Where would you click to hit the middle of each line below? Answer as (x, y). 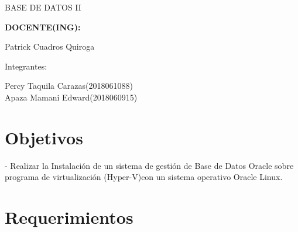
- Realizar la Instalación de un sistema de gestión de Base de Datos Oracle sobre (149, 165)
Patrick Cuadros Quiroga (50, 46)
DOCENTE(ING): (43, 27)
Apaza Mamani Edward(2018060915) (71, 97)
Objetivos (44, 137)
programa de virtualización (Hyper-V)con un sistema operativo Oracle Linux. (144, 177)
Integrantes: (26, 66)
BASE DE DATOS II (43, 7)
